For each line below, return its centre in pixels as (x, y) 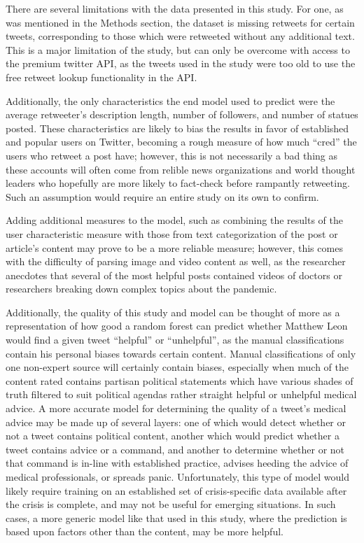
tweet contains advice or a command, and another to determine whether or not (175, 449)
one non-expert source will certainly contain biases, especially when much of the (177, 367)
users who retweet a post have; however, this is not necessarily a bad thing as (171, 155)
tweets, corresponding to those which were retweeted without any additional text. (180, 36)
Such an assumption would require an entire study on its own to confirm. (162, 196)
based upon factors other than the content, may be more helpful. (145, 531)
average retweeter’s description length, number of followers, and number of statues (182, 114)
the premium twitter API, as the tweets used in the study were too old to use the (181, 63)
